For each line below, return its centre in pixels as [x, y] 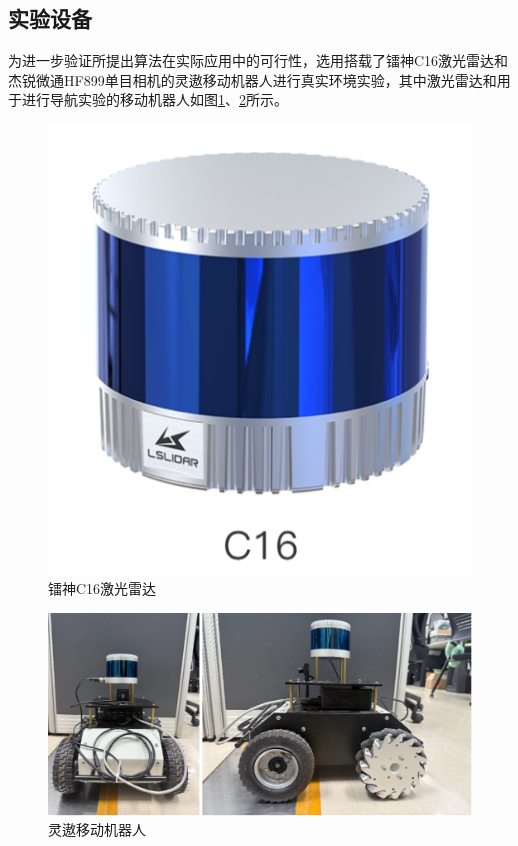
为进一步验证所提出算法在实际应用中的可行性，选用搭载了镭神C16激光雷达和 [258, 60]
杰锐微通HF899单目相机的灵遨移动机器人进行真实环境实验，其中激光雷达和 [252, 79]
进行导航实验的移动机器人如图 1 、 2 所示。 [154, 99]
